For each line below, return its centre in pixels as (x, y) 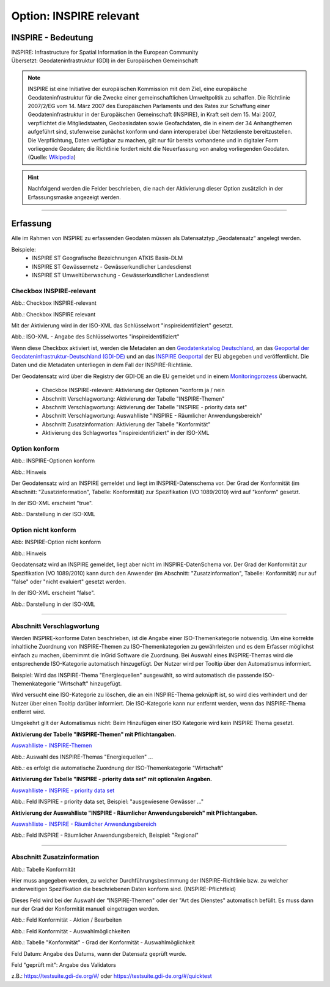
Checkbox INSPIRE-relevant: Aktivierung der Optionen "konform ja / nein (134, 390)
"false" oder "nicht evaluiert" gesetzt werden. (69, 582)
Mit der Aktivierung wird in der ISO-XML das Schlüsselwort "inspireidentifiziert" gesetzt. (122, 325)
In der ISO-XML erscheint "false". (53, 593)
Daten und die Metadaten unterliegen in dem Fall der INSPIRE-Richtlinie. (102, 365)
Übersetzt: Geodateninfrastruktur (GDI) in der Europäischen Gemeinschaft (105, 60)
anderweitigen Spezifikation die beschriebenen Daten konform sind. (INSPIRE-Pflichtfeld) (124, 889)
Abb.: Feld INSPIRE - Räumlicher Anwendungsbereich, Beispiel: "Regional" (105, 835)
